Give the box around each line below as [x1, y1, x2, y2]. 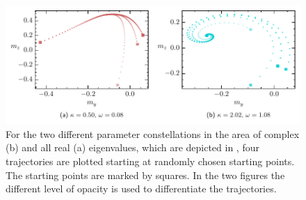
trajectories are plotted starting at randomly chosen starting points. [6, 153, 295, 168]
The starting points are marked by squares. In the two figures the [6, 167, 285, 182]
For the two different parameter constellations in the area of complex [6, 126, 300, 141]
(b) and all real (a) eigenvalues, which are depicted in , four [6, 140, 259, 155]
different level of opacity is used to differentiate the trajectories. [6, 181, 277, 196]
